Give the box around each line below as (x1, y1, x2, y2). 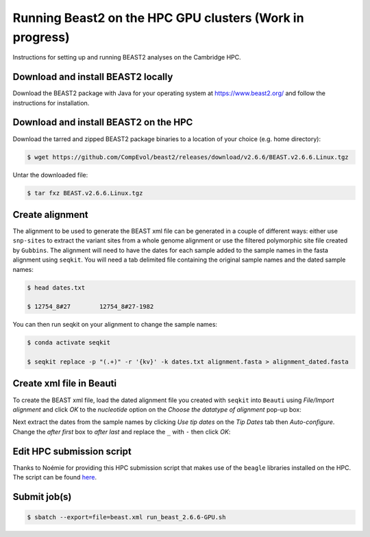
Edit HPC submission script (12, 445, 132, 457)
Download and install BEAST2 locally (12, 71, 173, 83)
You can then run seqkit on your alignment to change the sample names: (12, 321, 218, 329)
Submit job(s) (12, 490, 72, 503)
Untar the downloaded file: (12, 171, 88, 179)
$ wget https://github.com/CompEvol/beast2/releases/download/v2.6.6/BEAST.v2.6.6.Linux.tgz (27, 153, 349, 161)
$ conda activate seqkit (27, 339, 111, 347)
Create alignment (12, 209, 88, 221)
